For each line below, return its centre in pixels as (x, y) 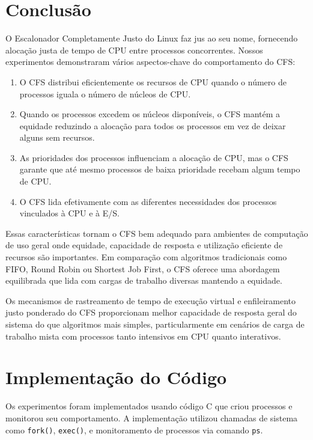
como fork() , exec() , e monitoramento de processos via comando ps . (134, 429)
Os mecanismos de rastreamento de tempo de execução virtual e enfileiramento (150, 300)
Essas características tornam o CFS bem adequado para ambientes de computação (157, 233)
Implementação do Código (116, 377)
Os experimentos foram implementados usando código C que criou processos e (149, 406)
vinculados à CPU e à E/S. (69, 213)
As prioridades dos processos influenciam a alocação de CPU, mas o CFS (154, 157)
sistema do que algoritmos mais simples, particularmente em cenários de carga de (155, 324)
